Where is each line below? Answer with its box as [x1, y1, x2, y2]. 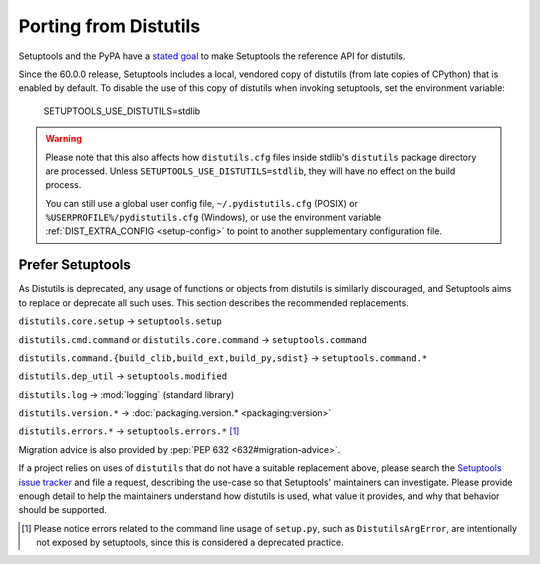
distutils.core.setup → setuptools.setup [18, 315, 222, 327]
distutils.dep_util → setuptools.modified [18, 370, 228, 382]
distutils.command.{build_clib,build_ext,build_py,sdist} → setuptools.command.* [18, 351, 428, 364]
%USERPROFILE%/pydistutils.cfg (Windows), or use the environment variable [45, 211, 382, 224]
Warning [45, 133, 82, 145]
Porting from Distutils [18, 15, 201, 37]
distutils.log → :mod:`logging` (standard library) [18, 388, 235, 400]
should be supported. [18, 504, 107, 516]
